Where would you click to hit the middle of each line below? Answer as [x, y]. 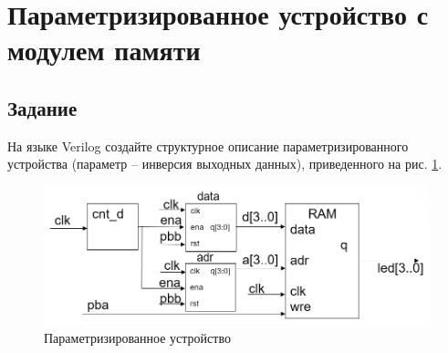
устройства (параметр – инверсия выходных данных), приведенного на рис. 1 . [225, 164]
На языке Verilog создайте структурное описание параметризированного [208, 145]
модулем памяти [104, 50]
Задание [42, 107]
